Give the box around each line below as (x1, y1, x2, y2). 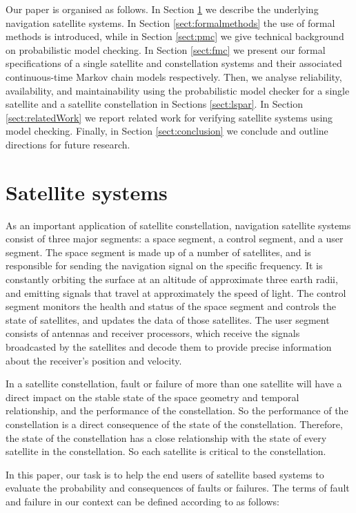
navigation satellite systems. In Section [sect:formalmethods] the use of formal (6, 15, 335, 30)
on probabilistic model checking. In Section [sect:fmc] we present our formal (6, 42, 326, 57)
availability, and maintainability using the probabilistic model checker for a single (6, 83, 350, 97)
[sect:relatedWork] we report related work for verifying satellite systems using (6, 110, 333, 124)
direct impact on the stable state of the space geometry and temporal (6, 389, 299, 404)
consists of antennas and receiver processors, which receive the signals (6, 326, 300, 340)
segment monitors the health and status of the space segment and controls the (6, 299, 336, 313)
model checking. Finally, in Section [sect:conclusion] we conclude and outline (6, 124, 328, 138)
